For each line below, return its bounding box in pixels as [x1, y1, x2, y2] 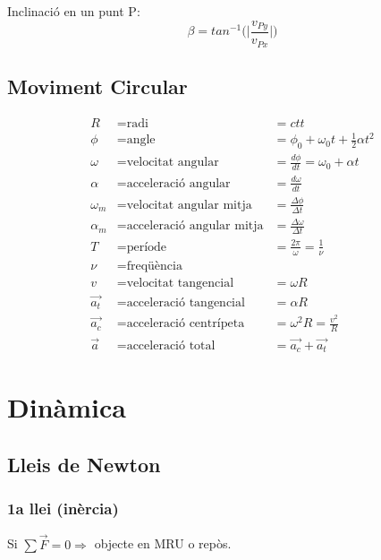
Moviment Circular [7, 72, 188, 99]
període [126, 240, 167, 254]
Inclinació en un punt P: [7, 2, 140, 20]
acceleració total [126, 339, 216, 352]
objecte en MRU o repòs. [94, 534, 232, 553]
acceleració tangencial [126, 296, 245, 309]
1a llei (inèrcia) [7, 497, 119, 520]
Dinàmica [7, 389, 126, 426]
